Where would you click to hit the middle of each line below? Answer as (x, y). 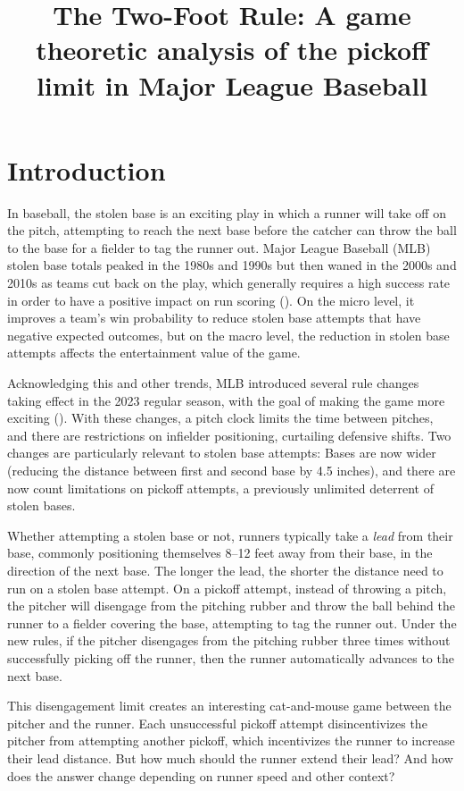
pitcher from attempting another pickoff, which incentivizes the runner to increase (231, 741)
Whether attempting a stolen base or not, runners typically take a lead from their (230, 535)
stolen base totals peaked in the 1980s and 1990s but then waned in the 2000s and (232, 265)
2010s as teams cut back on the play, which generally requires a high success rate (229, 283)
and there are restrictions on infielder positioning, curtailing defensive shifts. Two (229, 435)
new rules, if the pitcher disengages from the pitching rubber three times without (229, 640)
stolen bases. (41, 505)
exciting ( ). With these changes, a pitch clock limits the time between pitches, (220, 418)
